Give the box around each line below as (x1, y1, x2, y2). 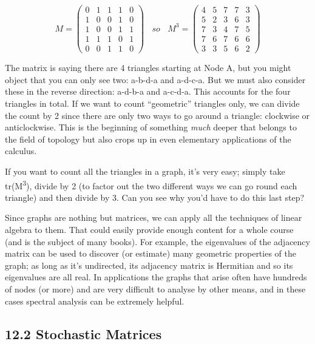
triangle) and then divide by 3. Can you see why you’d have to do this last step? (5, 191, 305, 203)
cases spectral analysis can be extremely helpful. (5, 294, 185, 307)
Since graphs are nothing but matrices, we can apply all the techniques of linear (5, 211, 302, 224)
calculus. (5, 144, 37, 157)
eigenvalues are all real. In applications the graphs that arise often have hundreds (5, 271, 307, 283)
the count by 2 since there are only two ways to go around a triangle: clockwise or (5, 109, 310, 121)
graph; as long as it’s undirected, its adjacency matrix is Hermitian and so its (5, 258, 293, 271)
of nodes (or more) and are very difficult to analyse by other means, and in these (5, 282, 306, 295)
